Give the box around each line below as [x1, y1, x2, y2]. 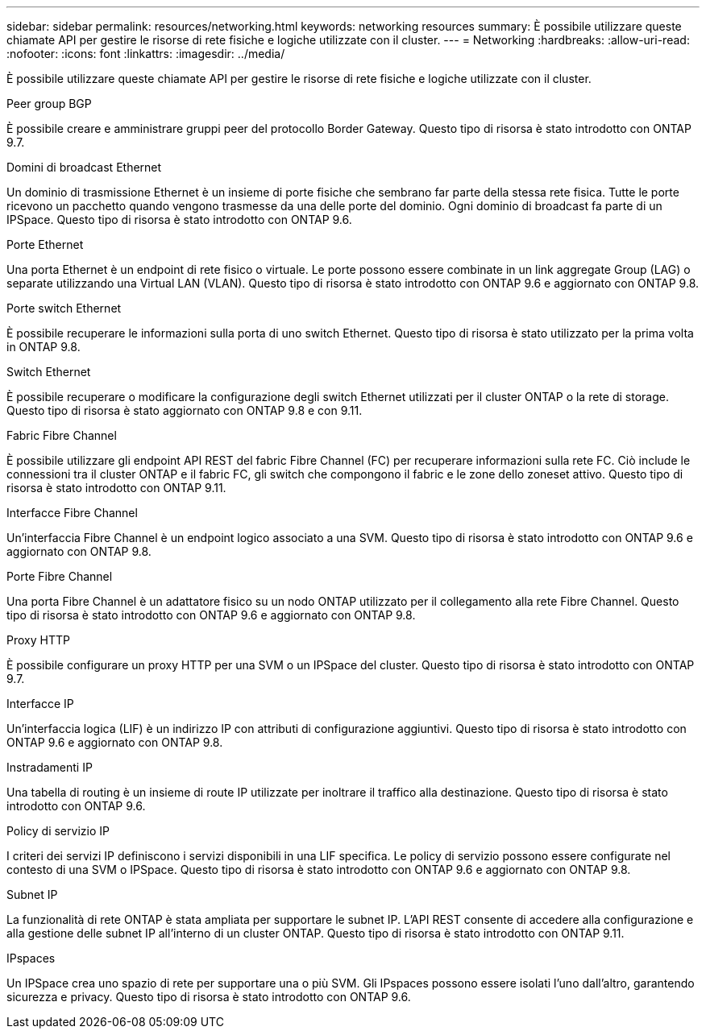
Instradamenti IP [6, 760, 93, 774]
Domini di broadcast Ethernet [6, 160, 162, 174]
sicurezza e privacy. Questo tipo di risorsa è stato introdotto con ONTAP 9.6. [6, 990, 411, 1004]
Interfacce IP [6, 697, 74, 710]
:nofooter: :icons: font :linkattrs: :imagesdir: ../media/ [6, 47, 285, 60]
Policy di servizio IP [6, 824, 110, 838]
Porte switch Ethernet [6, 301, 122, 315]
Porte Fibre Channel [6, 569, 113, 583]
